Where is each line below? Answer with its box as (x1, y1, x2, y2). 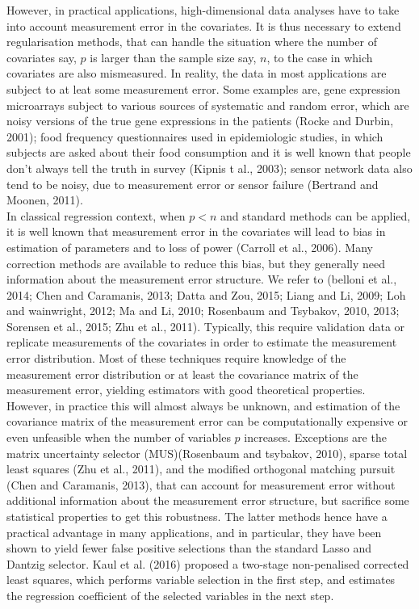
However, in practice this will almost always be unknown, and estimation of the (6, 397, 400, 414)
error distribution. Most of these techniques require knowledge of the (6, 350, 346, 367)
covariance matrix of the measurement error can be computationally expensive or (6, 413, 409, 430)
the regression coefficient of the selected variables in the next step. (6, 586, 334, 603)
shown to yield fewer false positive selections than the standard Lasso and (6, 540, 371, 556)
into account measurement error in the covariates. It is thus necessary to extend (6, 17, 401, 34)
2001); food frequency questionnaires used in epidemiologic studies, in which (6, 128, 383, 145)
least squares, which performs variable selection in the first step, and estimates (6, 571, 396, 588)
